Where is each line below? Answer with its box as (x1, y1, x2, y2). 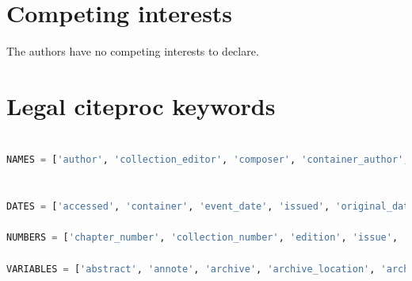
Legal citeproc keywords (6, 89, 276, 121)
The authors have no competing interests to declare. (6, 43, 259, 60)
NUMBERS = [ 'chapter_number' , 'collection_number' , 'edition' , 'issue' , (6, 232, 399, 244)
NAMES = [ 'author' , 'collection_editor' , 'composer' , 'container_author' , (6, 154, 410, 166)
